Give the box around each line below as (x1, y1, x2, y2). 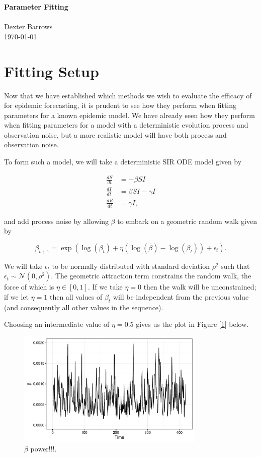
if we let (4, 291, 29, 302)
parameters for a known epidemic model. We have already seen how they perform (4, 109, 255, 120)
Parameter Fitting (4, 2, 68, 12)
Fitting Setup (4, 61, 99, 81)
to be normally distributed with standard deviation (52, 260, 210, 271)
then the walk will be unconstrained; (143, 281, 256, 292)
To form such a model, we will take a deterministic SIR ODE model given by (4, 156, 242, 167)
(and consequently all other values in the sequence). (4, 302, 163, 312)
